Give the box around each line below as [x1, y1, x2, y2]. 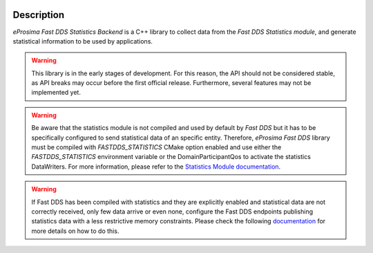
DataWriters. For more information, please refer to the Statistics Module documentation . [31, 162, 281, 171]
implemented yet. [31, 88, 81, 97]
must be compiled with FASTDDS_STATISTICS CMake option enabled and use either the [31, 143, 282, 151]
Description [12, 9, 65, 21]
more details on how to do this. [31, 227, 119, 235]
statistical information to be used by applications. [12, 37, 153, 45]
